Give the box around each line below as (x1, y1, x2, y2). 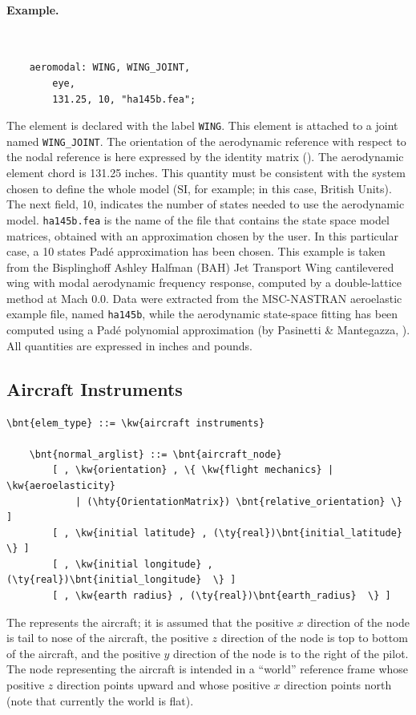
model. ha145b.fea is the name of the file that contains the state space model (6, 211, 390, 228)
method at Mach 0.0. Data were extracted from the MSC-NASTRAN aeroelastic (6, 289, 402, 306)
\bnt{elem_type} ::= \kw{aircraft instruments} (6, 417, 265, 429)
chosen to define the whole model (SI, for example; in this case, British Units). (6, 180, 392, 196)
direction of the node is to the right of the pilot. (173, 644, 409, 661)
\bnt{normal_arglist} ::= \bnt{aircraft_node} (29, 448, 282, 460)
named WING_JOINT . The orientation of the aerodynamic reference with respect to (6, 132, 406, 149)
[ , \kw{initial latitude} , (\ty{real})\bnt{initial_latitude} (52, 527, 402, 539)
